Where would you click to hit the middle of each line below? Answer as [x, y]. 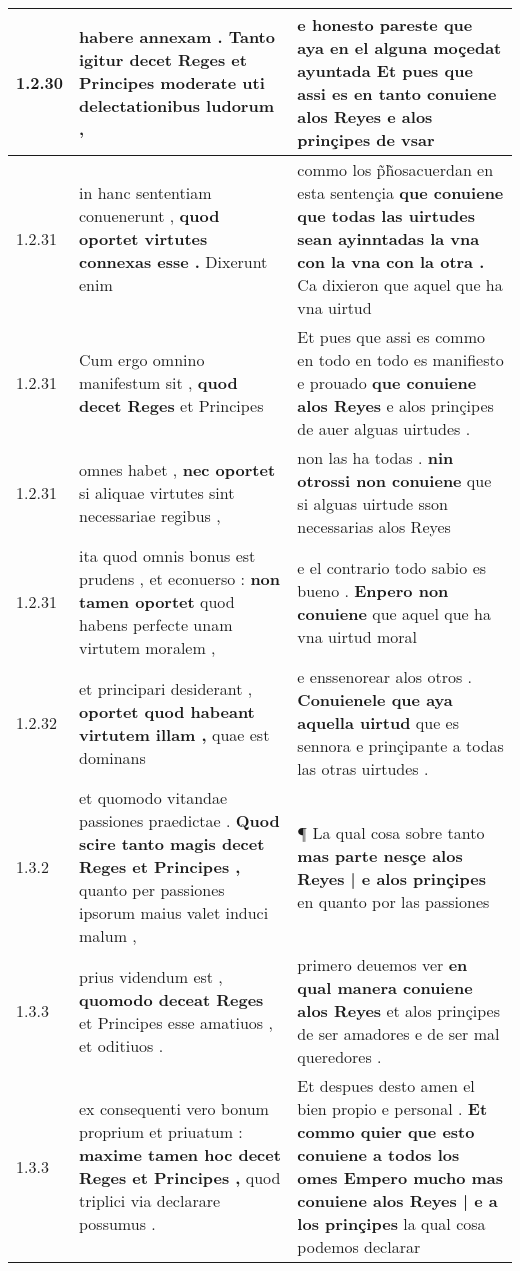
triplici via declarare [150, 1200]
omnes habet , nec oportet [177, 469]
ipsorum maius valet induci [174, 912]
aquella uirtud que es [378, 722]
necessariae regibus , [150, 515]
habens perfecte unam [156, 624]
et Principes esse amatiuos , [176, 1022]
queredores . [339, 1056]
